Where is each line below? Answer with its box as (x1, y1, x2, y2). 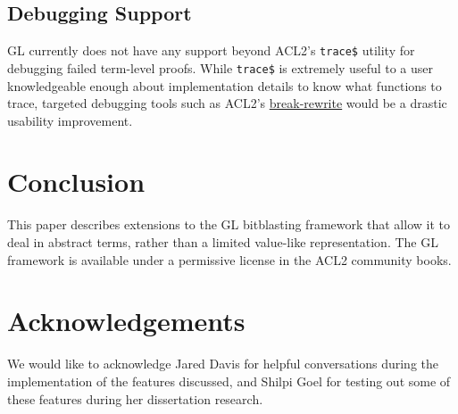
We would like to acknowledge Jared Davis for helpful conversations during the (7, 354, 439, 373)
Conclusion (7, 163, 146, 200)
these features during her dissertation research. (7, 389, 263, 408)
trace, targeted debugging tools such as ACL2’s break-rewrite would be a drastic (7, 94, 447, 112)
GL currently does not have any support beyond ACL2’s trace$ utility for (7, 41, 415, 60)
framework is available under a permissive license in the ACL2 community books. (7, 250, 452, 269)
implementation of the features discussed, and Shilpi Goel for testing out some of (7, 371, 451, 390)
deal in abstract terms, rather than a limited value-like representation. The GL (7, 233, 438, 252)
